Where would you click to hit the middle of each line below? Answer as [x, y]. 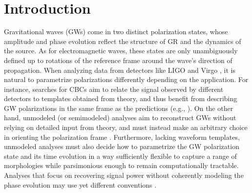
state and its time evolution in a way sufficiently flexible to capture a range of [120, 156]
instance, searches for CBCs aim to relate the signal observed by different [114, 89]
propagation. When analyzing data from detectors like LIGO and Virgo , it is [120, 70]
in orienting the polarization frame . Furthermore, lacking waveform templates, [122, 137]
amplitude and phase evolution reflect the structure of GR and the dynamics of [123, 41]
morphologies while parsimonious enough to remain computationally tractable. [121, 165]
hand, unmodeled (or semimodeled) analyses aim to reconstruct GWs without [120, 118]
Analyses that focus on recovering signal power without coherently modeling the [124, 175]
